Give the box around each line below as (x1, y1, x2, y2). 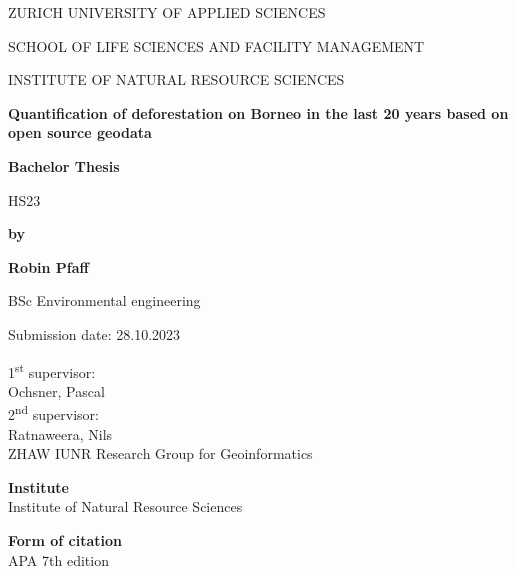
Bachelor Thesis (8, 155, 120, 176)
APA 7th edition (8, 549, 109, 570)
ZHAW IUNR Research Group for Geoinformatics (8, 443, 313, 464)
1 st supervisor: (8, 358, 96, 382)
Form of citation (8, 530, 123, 550)
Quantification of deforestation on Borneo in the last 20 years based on (8, 102, 509, 123)
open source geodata (8, 122, 152, 143)
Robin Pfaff (8, 256, 89, 277)
